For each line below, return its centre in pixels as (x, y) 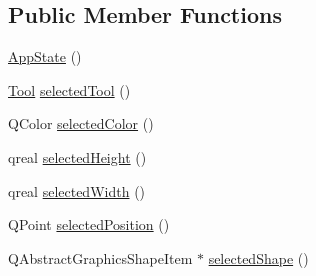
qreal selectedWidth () (77, 190)
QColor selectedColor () (81, 123)
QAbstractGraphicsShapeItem (100, 257)
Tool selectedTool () (69, 89)
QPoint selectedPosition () (89, 224)
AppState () (45, 56)
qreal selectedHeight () (77, 156)
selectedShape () (258, 257)
